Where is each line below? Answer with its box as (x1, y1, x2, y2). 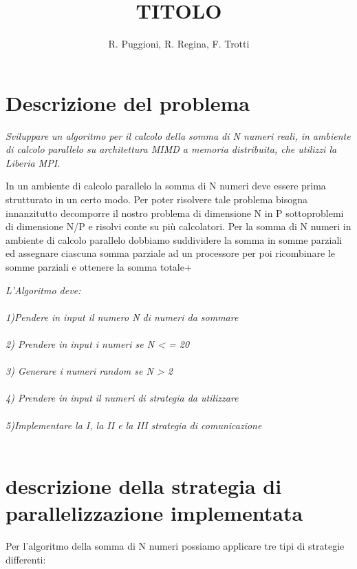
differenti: (6, 552, 46, 566)
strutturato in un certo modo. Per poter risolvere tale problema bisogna (6, 192, 308, 207)
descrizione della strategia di (6, 471, 282, 499)
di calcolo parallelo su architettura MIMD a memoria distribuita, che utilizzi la (6, 142, 337, 156)
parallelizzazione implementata (6, 499, 303, 527)
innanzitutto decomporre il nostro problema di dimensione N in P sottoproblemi (6, 205, 344, 220)
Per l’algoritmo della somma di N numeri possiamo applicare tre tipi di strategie (6, 539, 345, 553)
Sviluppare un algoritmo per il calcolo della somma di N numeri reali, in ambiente (6, 128, 351, 143)
